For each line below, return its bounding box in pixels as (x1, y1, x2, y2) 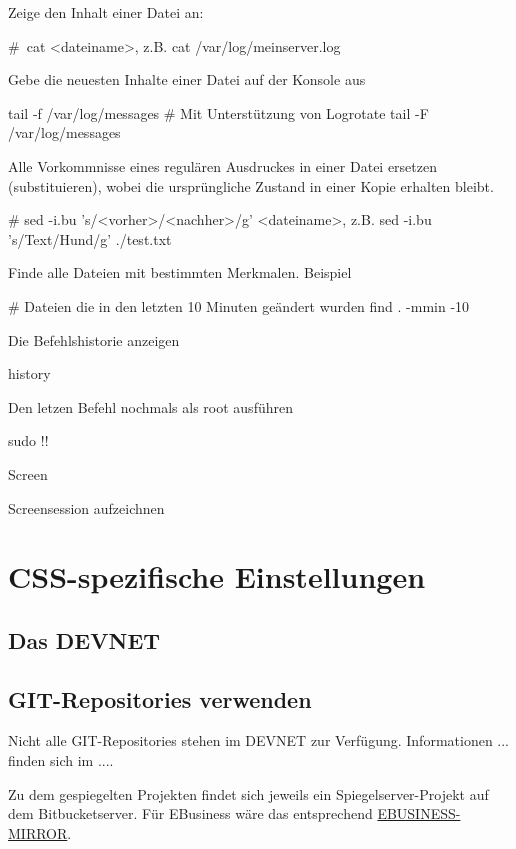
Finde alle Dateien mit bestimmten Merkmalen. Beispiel (8, 262, 352, 283)
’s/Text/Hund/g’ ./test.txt (8, 228, 172, 249)
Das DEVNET (8, 624, 161, 655)
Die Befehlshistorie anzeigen (8, 329, 180, 350)
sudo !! (8, 430, 49, 451)
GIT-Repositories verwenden (8, 683, 312, 714)
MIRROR (8, 822, 68, 843)
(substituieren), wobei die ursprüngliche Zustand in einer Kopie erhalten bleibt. (8, 175, 494, 196)
